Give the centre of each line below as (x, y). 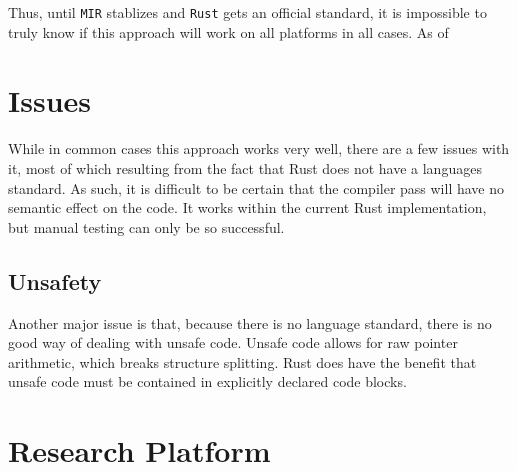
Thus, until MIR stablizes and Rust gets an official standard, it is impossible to (247, 12)
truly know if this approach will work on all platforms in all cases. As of (228, 31)
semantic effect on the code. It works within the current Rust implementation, (247, 207)
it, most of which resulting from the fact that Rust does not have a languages (245, 167)
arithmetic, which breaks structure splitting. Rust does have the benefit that (242, 361)
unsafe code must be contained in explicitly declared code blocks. (207, 381)
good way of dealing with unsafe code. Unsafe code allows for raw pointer (233, 342)
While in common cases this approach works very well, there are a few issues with (259, 148)
